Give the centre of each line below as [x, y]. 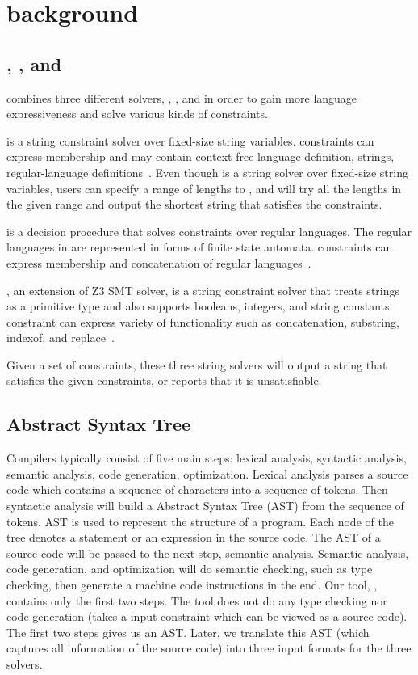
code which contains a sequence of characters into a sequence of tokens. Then [197, 489]
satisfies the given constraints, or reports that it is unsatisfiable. [164, 380]
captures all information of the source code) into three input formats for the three [209, 648]
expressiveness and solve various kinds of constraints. [137, 114]
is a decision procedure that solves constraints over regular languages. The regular [209, 231]
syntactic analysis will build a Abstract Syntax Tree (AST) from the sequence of [205, 506]
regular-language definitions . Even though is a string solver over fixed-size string [207, 172]
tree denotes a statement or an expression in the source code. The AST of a [194, 537]
